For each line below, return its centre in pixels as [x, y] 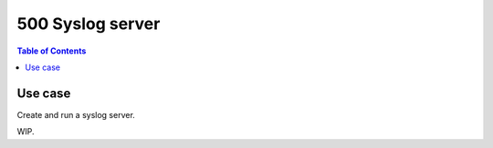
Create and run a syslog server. [76, 114]
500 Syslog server [89, 24]
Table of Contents [52, 51]
